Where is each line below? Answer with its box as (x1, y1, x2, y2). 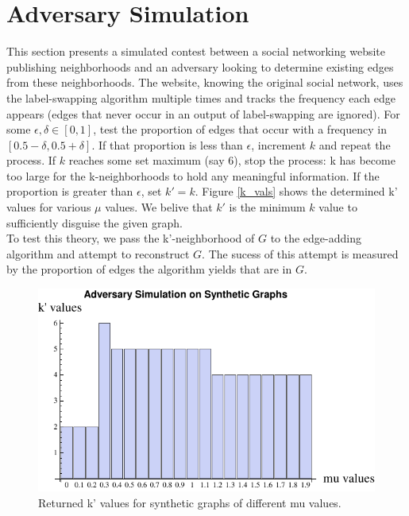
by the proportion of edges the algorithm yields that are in (6, 261, 292, 277)
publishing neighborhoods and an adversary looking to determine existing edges (6, 58, 394, 75)
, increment (251, 136, 307, 153)
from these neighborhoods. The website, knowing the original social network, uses (6, 74, 403, 91)
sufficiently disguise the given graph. (6, 214, 183, 231)
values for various (6, 199, 91, 215)
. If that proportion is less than (91, 136, 243, 153)
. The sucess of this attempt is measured (202, 245, 399, 262)
